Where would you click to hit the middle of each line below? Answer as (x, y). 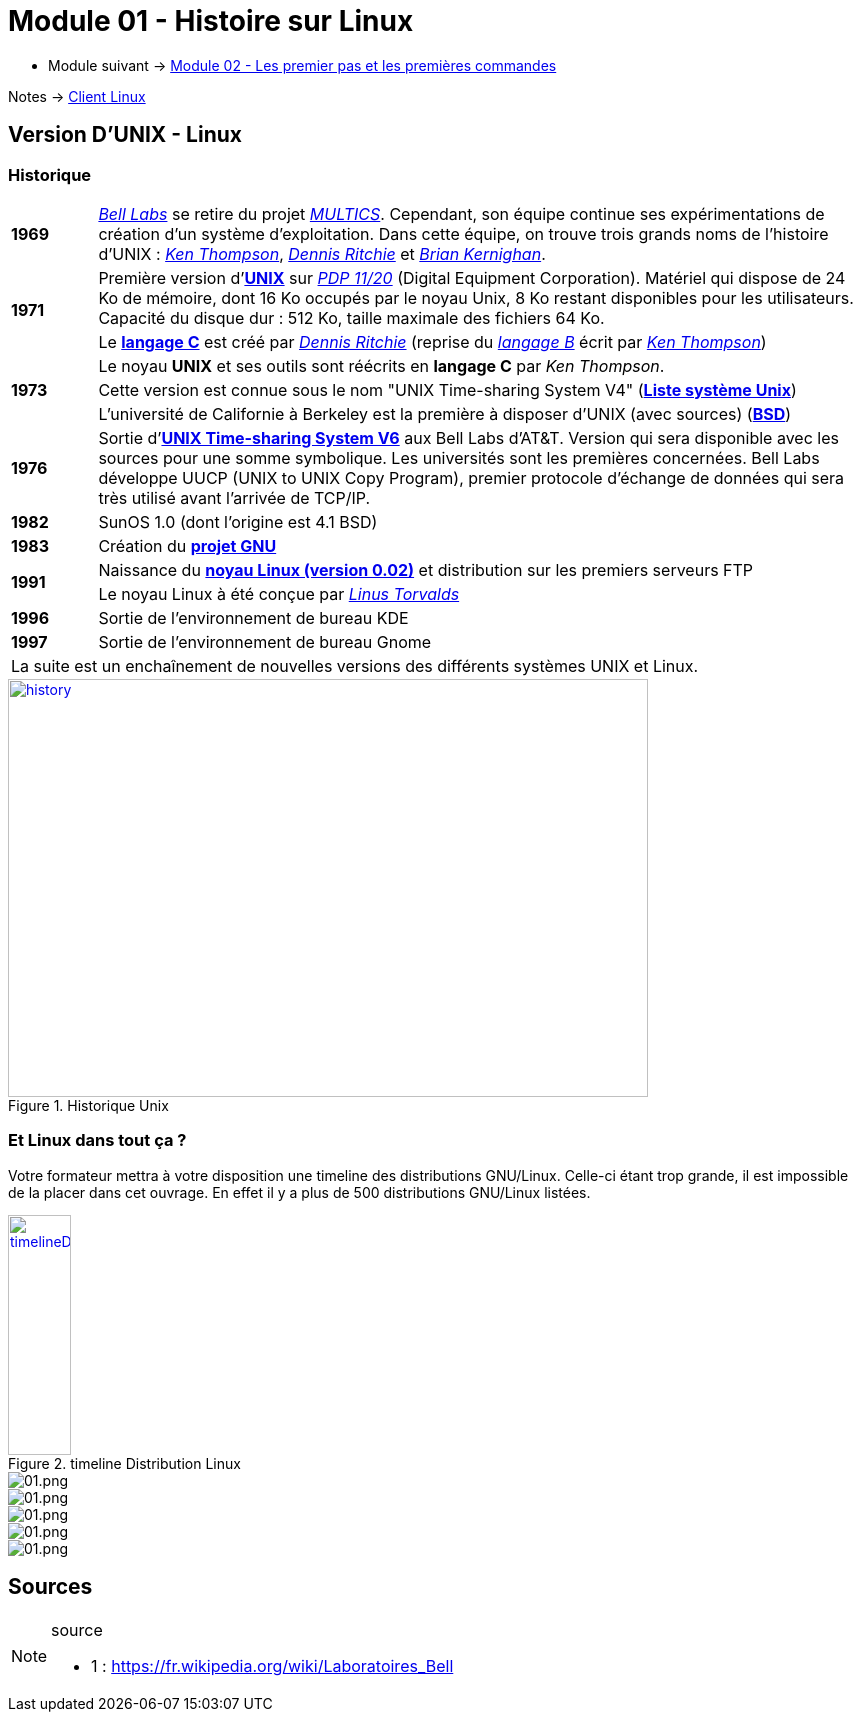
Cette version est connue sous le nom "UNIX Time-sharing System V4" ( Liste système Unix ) (447, 389)
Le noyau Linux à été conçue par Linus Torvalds (279, 593)
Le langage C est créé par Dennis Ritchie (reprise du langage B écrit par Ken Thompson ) (432, 341)
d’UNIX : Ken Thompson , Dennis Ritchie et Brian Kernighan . (322, 253)
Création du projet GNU (187, 545)
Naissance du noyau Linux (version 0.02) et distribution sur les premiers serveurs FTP (426, 569)
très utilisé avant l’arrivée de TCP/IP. (234, 497)
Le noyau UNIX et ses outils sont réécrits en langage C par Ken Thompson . (381, 365)
